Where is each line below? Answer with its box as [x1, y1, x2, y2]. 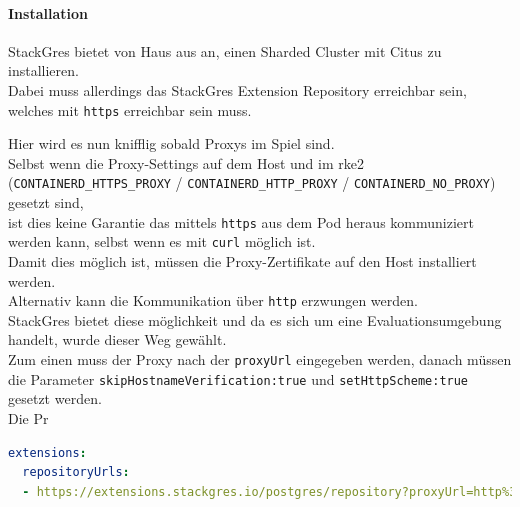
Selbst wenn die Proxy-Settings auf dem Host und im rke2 [8, 152, 364, 173]
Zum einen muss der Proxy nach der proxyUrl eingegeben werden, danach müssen [8, 349, 512, 370]
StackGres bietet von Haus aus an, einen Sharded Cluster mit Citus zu [8, 40, 442, 61]
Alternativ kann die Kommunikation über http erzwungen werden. [8, 290, 418, 311]
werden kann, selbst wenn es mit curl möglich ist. [8, 231, 316, 252]
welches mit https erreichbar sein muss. [8, 99, 252, 120]
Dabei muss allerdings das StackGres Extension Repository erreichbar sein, [8, 79, 467, 100]
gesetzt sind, [8, 192, 84, 213]
